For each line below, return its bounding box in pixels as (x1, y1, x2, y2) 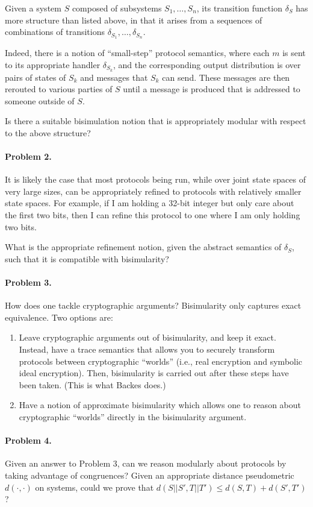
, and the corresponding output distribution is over (113, 58, 301, 71)
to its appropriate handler (5, 58, 101, 71)
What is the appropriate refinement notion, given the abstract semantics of (5, 241, 282, 253)
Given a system (5, 2, 61, 14)
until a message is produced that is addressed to (123, 83, 300, 95)
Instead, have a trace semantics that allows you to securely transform (19, 343, 275, 355)
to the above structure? (5, 126, 91, 139)
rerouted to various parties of (5, 83, 113, 95)
